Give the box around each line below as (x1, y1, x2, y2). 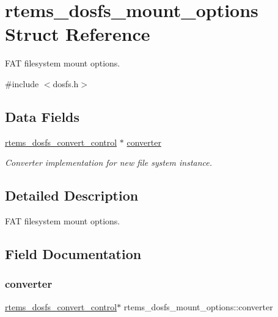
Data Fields (5, 107, 80, 126)
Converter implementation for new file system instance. (5, 156, 213, 169)
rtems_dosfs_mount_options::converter (123, 300, 273, 313)
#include (5, 77, 39, 90)
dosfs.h (53, 77, 79, 90)
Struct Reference (5, 21, 150, 46)
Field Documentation (5, 244, 142, 263)
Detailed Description (5, 186, 139, 205)
